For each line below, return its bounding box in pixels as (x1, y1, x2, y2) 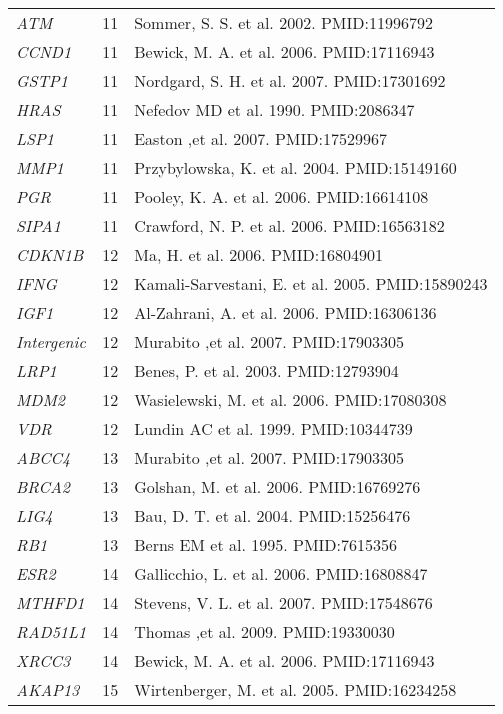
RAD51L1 (16, 620, 87, 643)
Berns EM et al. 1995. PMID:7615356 (134, 533, 398, 556)
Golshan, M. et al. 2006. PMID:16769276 (134, 475, 421, 498)
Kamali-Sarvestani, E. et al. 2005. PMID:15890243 (134, 272, 488, 295)
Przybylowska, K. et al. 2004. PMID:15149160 (134, 156, 457, 179)
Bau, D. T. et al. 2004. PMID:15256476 (134, 504, 411, 527)
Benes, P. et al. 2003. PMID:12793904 (134, 359, 399, 382)
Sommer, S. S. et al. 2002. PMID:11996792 (134, 11, 433, 34)
